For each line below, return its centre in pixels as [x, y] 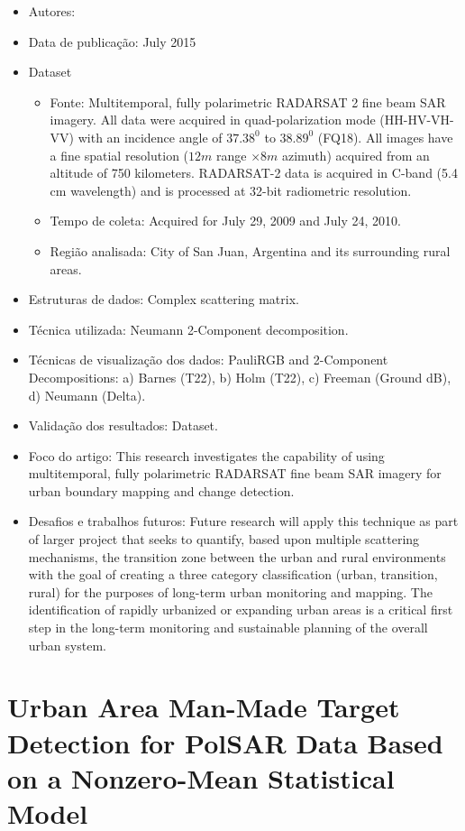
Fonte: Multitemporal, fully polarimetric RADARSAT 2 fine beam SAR [248, 102]
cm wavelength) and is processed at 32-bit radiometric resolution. [231, 190]
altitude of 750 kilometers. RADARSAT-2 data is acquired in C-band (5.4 [254, 173]
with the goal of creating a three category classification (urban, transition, [233, 574]
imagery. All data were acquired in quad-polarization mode [213, 120]
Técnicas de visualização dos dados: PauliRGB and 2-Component [208, 360]
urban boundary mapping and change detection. [161, 490]
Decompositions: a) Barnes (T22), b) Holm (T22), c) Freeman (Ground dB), [240, 377]
